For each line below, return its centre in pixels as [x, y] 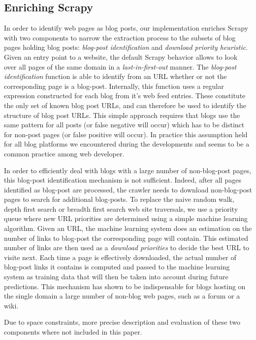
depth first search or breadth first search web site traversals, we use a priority [121, 208]
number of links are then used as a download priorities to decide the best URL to [127, 247]
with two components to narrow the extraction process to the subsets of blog [120, 37]
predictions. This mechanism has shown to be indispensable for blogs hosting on [125, 286]
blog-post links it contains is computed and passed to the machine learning [117, 267]
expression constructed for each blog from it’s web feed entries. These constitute [125, 95]
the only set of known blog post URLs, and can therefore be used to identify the [125, 105]
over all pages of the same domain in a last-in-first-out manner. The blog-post [120, 66]
